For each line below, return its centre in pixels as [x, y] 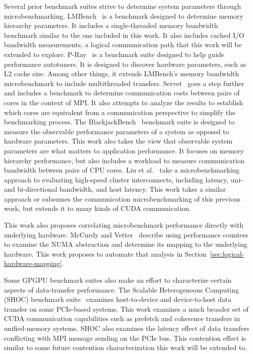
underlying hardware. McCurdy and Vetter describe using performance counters [126, 234]
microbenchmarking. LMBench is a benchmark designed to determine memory [124, 15]
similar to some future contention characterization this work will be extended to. [126, 347]
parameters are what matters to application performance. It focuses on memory [124, 150]
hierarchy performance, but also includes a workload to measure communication [124, 160]
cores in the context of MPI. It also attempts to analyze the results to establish [124, 102]
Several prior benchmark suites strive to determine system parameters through [123, 6]
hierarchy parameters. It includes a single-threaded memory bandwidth [111, 25]
